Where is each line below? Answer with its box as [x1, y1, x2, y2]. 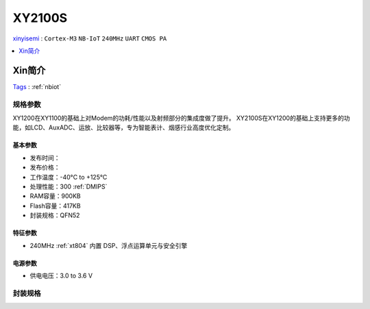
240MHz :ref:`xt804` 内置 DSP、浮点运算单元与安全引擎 [29, 241, 188, 249]
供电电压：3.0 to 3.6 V [29, 271, 92, 280]
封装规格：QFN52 [29, 211, 80, 219]
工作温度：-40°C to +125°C [29, 173, 108, 181]
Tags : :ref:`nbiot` [12, 82, 62, 90]
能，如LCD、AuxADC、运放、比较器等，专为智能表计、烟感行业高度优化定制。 [12, 123, 235, 132]
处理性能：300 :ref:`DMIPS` [29, 182, 108, 190]
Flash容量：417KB [29, 201, 82, 210]
